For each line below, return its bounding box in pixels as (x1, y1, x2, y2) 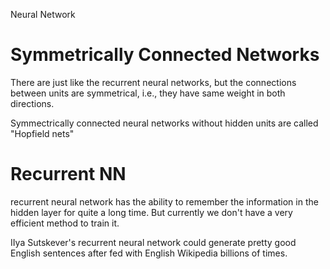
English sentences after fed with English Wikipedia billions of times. (10, 247, 288, 259)
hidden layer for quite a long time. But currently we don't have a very (10, 206, 293, 218)
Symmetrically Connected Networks (10, 44, 320, 66)
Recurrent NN (10, 163, 127, 186)
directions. (10, 97, 55, 109)
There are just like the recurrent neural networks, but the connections (10, 76, 297, 88)
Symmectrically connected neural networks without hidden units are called (10, 117, 319, 129)
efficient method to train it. (10, 217, 120, 229)
